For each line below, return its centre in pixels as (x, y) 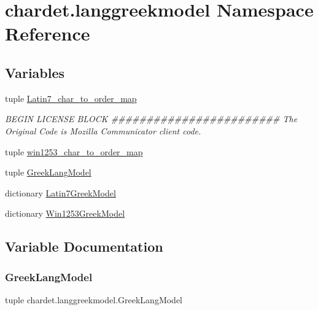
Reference (48, 33)
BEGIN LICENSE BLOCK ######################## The (151, 119)
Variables (35, 72)
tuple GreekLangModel (48, 172)
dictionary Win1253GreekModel (65, 213)
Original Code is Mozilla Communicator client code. (103, 130)
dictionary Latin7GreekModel (60, 192)
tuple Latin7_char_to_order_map (71, 98)
